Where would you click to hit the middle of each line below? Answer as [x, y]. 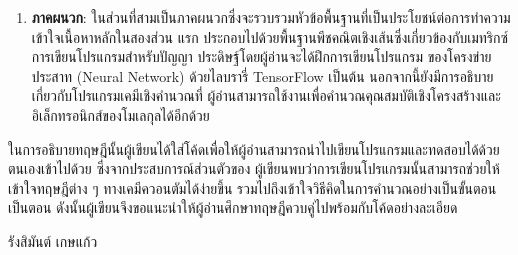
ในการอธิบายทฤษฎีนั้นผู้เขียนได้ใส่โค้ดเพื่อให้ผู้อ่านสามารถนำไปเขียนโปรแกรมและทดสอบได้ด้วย [254, 148]
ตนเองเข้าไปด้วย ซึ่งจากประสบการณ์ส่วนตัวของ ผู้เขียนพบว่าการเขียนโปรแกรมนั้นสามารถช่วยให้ [254, 168]
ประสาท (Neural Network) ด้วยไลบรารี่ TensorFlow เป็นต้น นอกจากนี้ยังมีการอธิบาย [262, 75]
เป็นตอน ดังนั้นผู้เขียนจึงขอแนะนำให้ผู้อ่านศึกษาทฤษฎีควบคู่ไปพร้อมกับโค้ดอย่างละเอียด [233, 207]
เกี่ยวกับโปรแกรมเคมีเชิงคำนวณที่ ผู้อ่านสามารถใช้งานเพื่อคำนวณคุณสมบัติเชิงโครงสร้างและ [266, 95]
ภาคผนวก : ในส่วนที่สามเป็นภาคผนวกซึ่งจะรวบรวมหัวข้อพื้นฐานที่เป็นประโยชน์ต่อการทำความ [271, 17]
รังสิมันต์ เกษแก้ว [53, 240]
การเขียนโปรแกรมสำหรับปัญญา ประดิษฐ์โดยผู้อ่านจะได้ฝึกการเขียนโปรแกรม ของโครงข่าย [261, 56]
